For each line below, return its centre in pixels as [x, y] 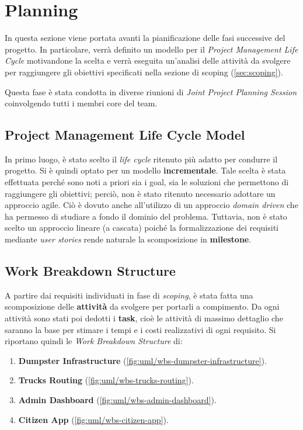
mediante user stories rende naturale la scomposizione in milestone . [128, 239]
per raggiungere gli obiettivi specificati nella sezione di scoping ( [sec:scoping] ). [144, 72]
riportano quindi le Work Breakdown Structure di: [94, 341]
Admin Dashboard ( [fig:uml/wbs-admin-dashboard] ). [117, 400]
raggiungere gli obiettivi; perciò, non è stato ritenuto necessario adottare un [140, 193]
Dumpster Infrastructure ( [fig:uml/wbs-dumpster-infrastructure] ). [142, 360]
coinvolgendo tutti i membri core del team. [81, 103]
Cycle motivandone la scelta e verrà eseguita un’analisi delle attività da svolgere [148, 60]
